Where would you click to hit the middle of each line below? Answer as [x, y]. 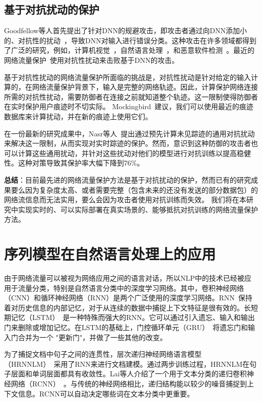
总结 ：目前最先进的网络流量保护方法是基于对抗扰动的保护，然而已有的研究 [127, 179]
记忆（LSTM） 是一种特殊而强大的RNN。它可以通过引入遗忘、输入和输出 [133, 317]
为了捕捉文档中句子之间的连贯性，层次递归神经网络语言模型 [103, 354]
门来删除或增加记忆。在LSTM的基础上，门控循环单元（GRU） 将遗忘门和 [126, 327]
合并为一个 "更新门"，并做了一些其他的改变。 [92, 337]
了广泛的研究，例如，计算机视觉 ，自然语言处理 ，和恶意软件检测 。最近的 [129, 50]
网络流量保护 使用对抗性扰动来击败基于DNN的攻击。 [91, 60]
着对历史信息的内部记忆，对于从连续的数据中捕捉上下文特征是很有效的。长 [127, 307]
